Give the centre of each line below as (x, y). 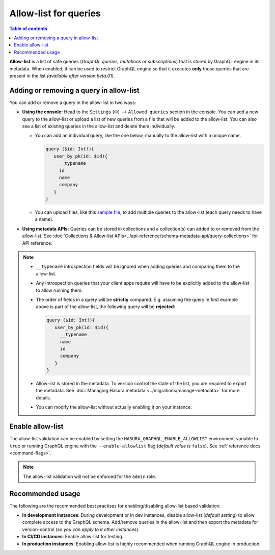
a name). (44, 219)
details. (44, 397)
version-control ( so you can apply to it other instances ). (81, 529)
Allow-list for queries (55, 13)
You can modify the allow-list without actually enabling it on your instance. (114, 407)
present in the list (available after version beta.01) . (62, 75)
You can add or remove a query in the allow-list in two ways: (73, 103)
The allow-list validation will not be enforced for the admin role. (90, 476)
